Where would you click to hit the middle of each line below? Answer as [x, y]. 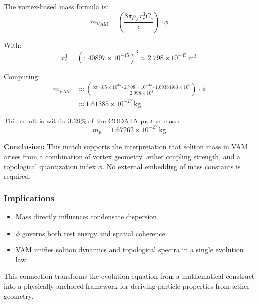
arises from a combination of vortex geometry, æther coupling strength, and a [122, 156]
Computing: [22, 76]
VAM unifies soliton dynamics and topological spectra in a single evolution [129, 250]
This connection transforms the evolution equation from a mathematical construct [129, 276]
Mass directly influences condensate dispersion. [87, 216]
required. [18, 176]
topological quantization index [50, 166]
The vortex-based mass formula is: [56, 6]
